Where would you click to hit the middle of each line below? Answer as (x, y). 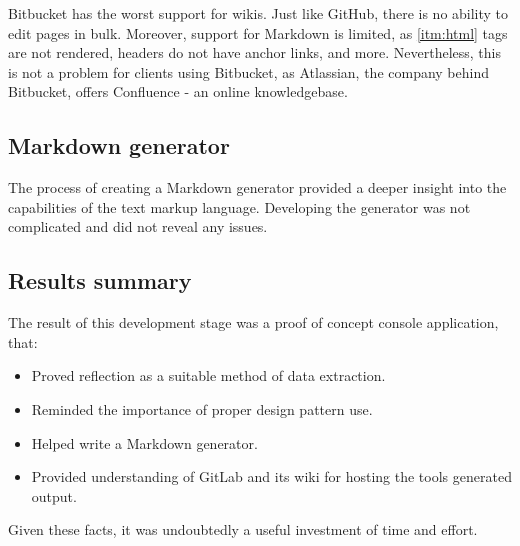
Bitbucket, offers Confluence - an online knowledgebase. (178, 91)
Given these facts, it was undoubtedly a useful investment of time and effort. (243, 529)
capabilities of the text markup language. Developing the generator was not (239, 206)
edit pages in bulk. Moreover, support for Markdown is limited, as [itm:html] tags (258, 32)
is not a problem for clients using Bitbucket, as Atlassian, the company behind (249, 71)
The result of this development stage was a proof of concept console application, (253, 322)
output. (54, 495)
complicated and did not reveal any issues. (138, 226)
